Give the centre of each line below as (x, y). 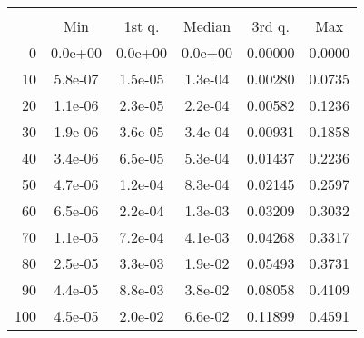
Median (207, 26)
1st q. (142, 26)
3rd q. (271, 26)
